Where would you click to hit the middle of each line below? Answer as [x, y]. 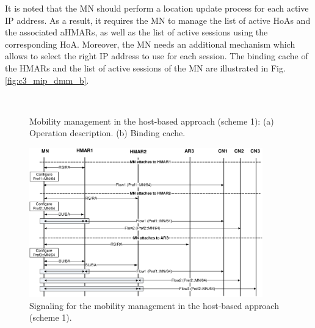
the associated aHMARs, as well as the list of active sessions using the [136, 32]
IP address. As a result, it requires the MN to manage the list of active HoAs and [158, 20]
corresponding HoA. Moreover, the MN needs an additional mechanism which [150, 44]
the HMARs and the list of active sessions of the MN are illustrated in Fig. [145, 67]
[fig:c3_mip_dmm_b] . [47, 80]
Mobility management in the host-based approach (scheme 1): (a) [152, 121]
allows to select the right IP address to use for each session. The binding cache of [157, 56]
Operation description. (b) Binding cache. [107, 133]
